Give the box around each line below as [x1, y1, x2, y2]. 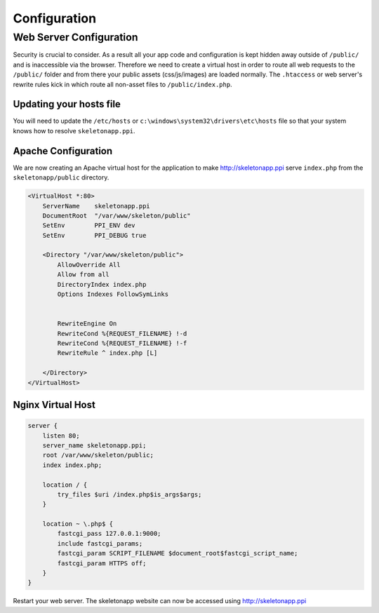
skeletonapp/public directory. [13, 173, 109, 182]
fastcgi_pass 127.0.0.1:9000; [57, 530, 161, 538]
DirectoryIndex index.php [57, 281, 147, 288]
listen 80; [42, 431, 80, 440]
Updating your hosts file [13, 98, 121, 110]
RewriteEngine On [57, 320, 117, 328]
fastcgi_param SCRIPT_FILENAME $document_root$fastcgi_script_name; [57, 549, 298, 558]
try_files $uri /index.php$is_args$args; [57, 490, 202, 498]
